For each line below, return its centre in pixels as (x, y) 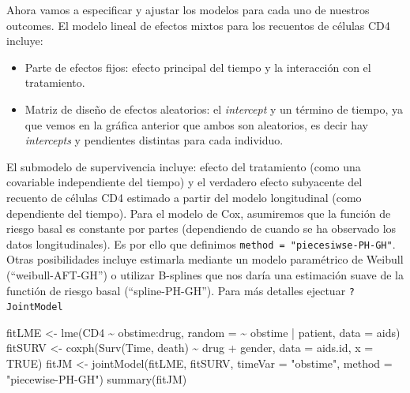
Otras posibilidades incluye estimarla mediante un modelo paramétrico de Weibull (205, 259)
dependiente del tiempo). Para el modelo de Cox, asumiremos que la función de (199, 213)
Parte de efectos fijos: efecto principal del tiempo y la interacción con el (198, 67)
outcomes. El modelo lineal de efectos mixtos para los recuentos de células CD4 (198, 25)
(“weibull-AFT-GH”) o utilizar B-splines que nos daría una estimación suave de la (205, 274)
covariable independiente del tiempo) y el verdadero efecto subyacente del (184, 182)
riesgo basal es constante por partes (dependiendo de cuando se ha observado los (201, 228)
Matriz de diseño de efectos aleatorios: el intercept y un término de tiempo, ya (214, 109)
